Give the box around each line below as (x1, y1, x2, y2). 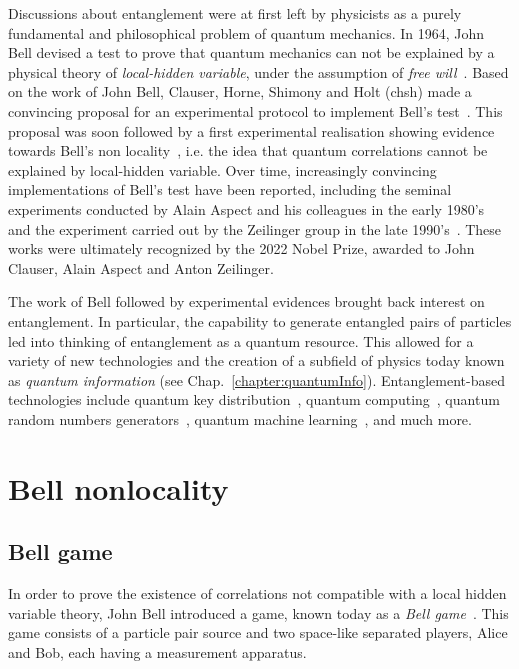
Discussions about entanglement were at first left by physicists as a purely (8, 3, 462, 23)
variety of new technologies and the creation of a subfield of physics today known (8, 350, 505, 371)
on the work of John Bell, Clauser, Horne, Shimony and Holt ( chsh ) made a (8, 81, 472, 102)
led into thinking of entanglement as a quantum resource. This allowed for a (8, 330, 474, 351)
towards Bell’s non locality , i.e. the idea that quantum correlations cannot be (8, 140, 488, 161)
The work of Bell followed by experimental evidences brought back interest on (8, 291, 485, 312)
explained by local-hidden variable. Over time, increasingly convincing (8, 159, 437, 180)
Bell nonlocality (8, 467, 229, 508)
